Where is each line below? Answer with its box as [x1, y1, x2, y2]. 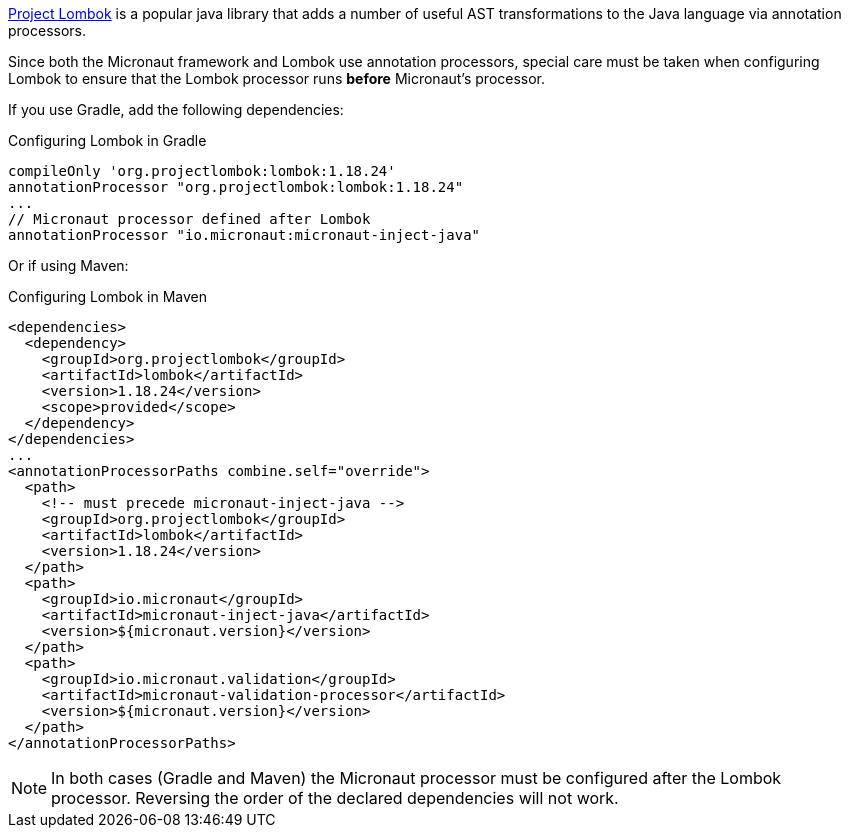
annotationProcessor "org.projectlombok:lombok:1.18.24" [8, 179, 464, 195]
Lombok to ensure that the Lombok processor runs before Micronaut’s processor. [8, 70, 546, 87]
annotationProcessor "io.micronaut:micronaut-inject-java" [8, 227, 481, 243]
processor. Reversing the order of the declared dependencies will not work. [51, 788, 619, 808]
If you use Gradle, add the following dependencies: [8, 101, 344, 118]
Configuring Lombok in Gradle [8, 132, 207, 149]
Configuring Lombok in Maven [8, 288, 208, 305]
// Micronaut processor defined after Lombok [8, 211, 371, 227]
